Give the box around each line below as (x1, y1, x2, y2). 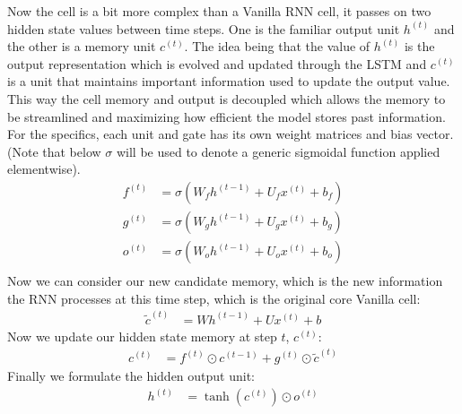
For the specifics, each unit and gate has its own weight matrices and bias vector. (7, 125, 454, 143)
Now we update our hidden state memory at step (7, 326, 277, 345)
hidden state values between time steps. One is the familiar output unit (7, 19, 400, 38)
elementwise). (7, 160, 81, 178)
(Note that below (7, 142, 101, 160)
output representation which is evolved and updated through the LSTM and (7, 54, 427, 73)
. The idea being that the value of (184, 37, 370, 56)
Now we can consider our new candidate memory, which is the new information (7, 272, 443, 290)
